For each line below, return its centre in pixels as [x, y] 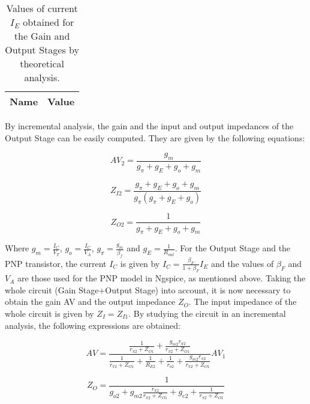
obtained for [49, 22]
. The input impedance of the [243, 301]
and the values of [242, 263]
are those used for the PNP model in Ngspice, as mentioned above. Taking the [161, 278]
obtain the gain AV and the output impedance [90, 301]
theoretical [42, 63]
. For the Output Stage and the [233, 248]
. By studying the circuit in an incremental [207, 313]
